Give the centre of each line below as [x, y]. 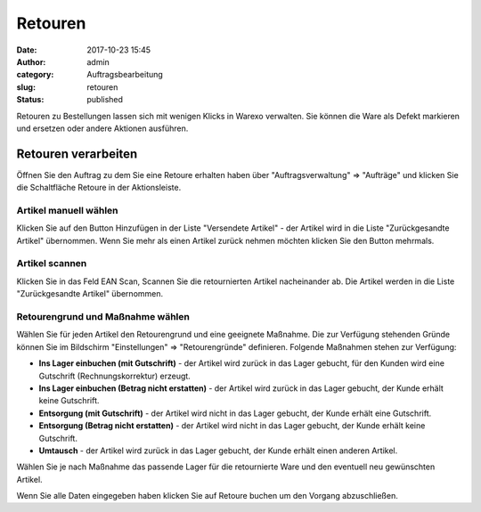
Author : [31, 61]
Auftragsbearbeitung [125, 75]
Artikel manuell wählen [67, 210]
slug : [26, 87]
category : [35, 75]
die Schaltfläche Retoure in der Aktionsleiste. [99, 188]
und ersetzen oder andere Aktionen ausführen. [102, 128]
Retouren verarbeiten [77, 154]
